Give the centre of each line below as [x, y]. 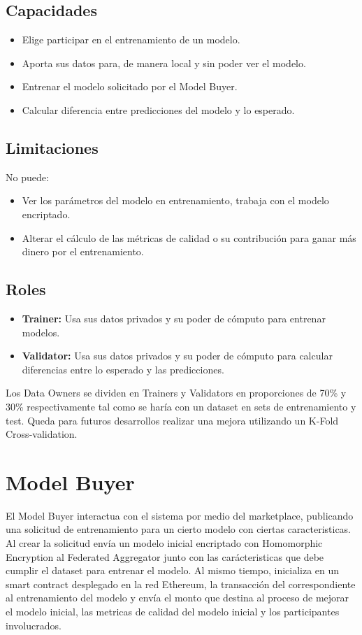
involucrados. [34, 625]
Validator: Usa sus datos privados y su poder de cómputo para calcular [177, 356]
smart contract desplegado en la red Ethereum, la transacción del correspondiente [181, 584]
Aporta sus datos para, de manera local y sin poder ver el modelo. [164, 63]
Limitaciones [52, 147]
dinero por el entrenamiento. [83, 251]
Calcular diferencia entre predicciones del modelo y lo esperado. [158, 109]
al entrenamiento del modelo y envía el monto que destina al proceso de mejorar [178, 598]
